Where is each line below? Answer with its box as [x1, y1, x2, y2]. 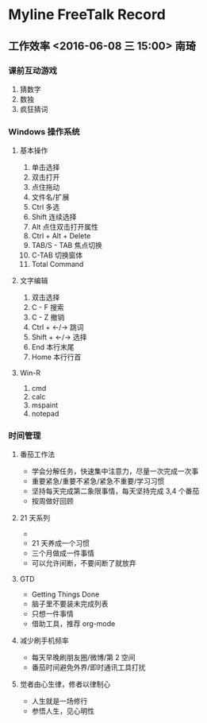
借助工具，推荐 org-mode [31, 619, 116, 628]
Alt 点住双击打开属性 [31, 222, 99, 232]
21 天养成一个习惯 [31, 539, 90, 548]
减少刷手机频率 [19, 636, 69, 645]
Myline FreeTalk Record [8, 6, 167, 24]
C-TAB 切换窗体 [31, 250, 83, 260]
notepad [31, 409, 59, 419]
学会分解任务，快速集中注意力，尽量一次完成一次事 [31, 466, 199, 476]
